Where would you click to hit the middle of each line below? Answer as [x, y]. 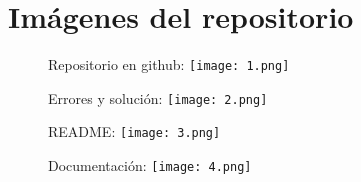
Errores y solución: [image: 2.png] [158, 97]
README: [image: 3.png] [134, 131]
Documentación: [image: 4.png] [150, 165]
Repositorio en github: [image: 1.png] [169, 64]
